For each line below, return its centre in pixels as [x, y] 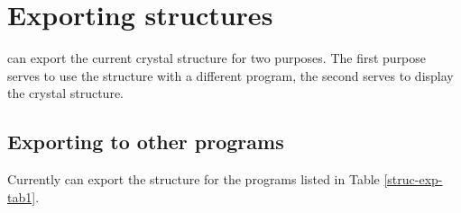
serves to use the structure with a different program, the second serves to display [230, 75]
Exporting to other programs [146, 142]
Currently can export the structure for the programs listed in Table [194, 179]
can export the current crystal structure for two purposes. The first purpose [217, 58]
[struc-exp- [413, 179]
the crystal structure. [65, 93]
